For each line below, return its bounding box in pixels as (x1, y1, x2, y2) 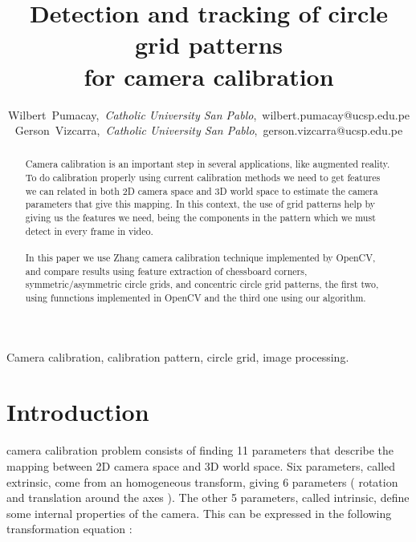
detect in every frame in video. (25, 224, 153, 237)
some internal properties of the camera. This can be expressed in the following (6, 504, 392, 521)
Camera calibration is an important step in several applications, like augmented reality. (25, 157, 390, 171)
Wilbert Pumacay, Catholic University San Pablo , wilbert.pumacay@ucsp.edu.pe (7, 106, 410, 123)
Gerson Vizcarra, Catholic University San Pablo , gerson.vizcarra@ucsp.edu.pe (14, 122, 403, 139)
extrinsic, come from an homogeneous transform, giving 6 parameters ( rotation (6, 473, 398, 490)
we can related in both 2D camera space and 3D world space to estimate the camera (25, 184, 378, 197)
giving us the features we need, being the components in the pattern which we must (25, 211, 376, 224)
